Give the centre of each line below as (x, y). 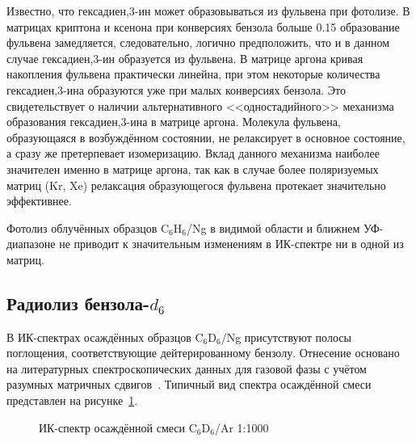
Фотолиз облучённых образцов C (88, 227)
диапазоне (31, 244)
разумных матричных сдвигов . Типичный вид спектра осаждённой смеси (189, 384)
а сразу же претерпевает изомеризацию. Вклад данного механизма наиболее (193, 153)
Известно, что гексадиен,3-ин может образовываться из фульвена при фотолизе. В (208, 11)
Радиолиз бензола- (78, 303)
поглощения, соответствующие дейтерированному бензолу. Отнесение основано (203, 353)
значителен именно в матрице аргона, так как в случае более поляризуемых (193, 168)
